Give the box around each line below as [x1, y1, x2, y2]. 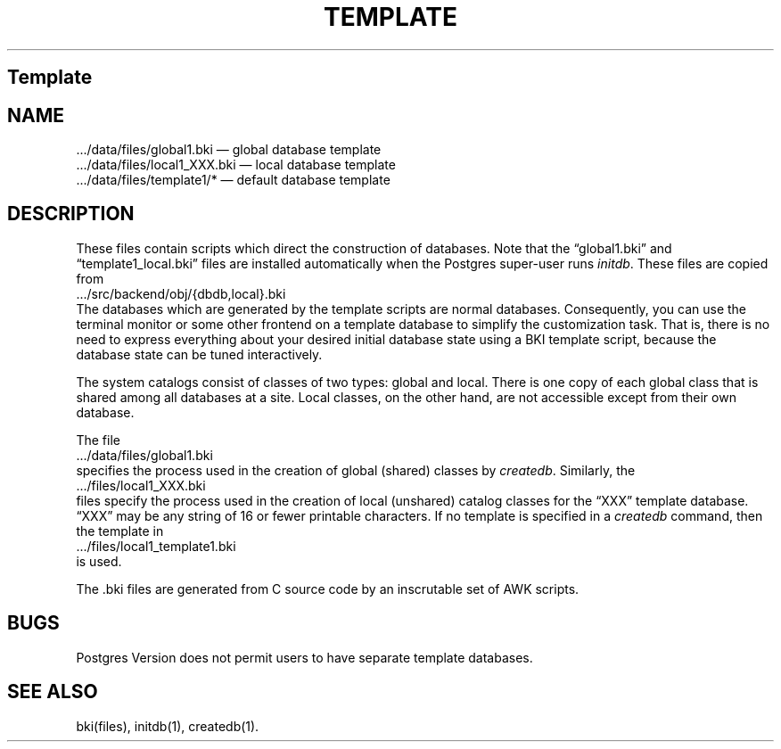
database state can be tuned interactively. [76, 346, 323, 362]
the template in [76, 523, 164, 539]
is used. [76, 553, 122, 569]
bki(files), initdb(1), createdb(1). [76, 718, 259, 734]
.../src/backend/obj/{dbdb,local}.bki [76, 285, 286, 301]
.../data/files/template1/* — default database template [76, 172, 390, 188]
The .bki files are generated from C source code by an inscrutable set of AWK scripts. [76, 580, 580, 597]
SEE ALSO [7, 680, 98, 704]
